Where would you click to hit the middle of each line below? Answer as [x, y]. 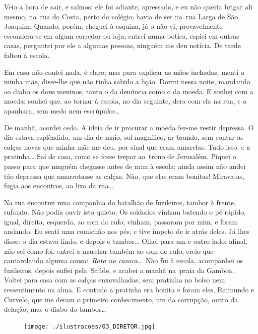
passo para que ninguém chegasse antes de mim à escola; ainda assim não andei [125, 166]
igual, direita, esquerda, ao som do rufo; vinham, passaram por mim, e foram [121, 221]
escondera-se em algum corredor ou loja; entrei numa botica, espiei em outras [122, 35]
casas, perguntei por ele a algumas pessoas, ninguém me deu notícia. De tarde [123, 45]
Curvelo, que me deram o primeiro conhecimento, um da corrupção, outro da [121, 299]
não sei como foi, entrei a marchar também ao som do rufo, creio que [109, 250]
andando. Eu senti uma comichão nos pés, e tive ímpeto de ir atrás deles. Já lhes [127, 231]
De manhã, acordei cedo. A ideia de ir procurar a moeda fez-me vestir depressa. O [129, 127]
